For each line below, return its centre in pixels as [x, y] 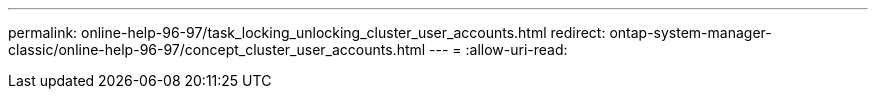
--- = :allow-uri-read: [498, 49]
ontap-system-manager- [690, 32]
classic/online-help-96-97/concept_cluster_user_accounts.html [217, 49]
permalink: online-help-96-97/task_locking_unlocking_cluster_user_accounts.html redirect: [307, 32]
